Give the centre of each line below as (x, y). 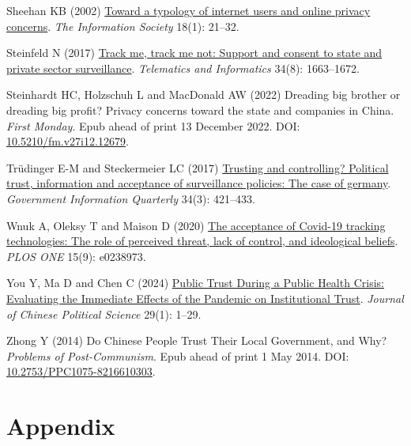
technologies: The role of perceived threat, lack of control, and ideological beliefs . (202, 241)
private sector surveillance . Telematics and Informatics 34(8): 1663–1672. (183, 68)
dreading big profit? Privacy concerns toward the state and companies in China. (200, 110)
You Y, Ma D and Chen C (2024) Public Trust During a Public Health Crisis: (195, 283)
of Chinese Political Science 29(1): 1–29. (104, 314)
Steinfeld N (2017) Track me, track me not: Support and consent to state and (194, 53)
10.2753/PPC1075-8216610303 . (81, 371)
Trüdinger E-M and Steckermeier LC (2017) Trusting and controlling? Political (198, 167)
